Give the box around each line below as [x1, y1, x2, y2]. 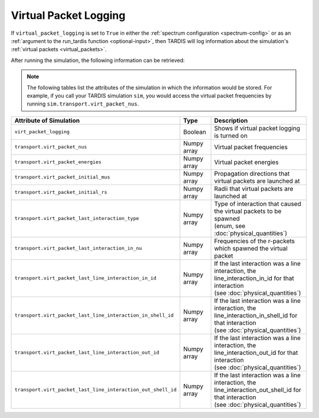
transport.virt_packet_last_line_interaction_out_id [14, 350, 159, 356]
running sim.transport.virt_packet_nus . [27, 100, 139, 107]
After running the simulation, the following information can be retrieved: [11, 57, 185, 64]
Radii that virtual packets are [214, 185, 294, 193]
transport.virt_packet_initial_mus [14, 174, 110, 180]
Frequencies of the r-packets [214, 236, 295, 245]
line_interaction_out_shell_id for [214, 386, 301, 394]
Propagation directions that [214, 169, 290, 177]
